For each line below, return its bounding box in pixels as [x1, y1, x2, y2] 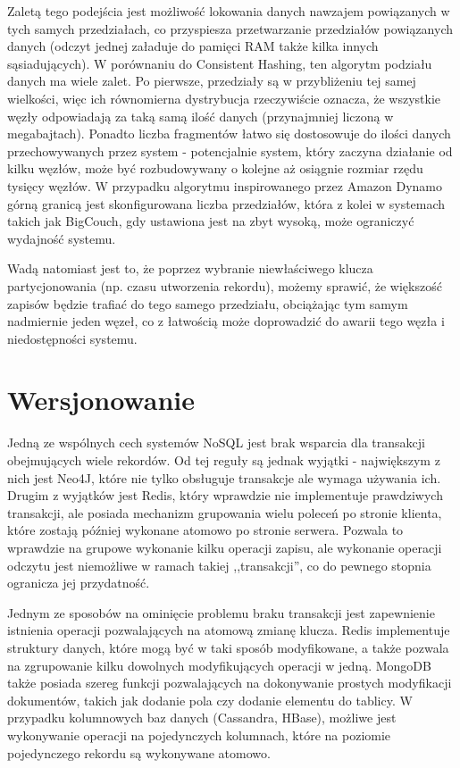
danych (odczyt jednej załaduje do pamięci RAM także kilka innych [7, 37, 379, 55]
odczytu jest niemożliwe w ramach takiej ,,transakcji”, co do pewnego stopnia [7, 555, 431, 574]
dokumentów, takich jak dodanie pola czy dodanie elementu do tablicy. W [7, 690, 413, 709]
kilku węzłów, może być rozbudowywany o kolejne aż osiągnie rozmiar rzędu [7, 159, 423, 178]
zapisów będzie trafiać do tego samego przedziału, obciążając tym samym [7, 294, 408, 313]
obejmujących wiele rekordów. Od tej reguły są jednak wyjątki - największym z [7, 451, 440, 469]
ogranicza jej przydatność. [7, 573, 150, 592]
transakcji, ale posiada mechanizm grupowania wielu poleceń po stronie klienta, [7, 503, 442, 522]
